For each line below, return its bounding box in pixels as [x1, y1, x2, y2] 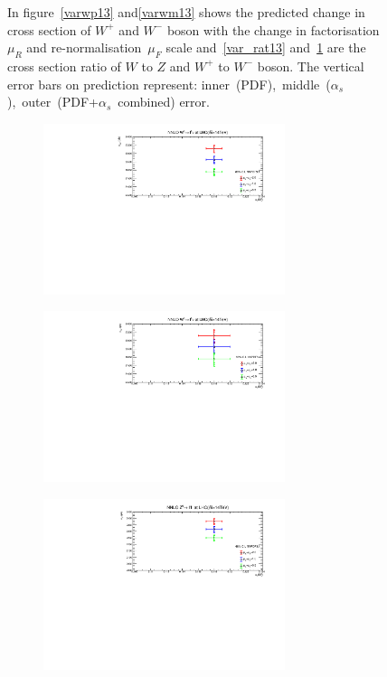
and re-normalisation [26, 38, 142, 57]
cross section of [7, 20, 91, 39]
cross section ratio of [7, 56, 121, 75]
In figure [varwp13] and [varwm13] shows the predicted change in [7, 3, 365, 21]
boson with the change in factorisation [166, 20, 380, 39]
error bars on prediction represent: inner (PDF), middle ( [7, 74, 331, 93]
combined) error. [118, 92, 210, 111]
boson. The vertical [257, 56, 364, 75]
